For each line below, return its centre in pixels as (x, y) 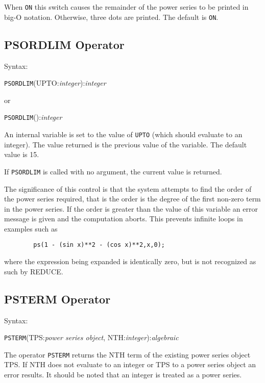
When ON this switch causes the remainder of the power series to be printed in (126, 7)
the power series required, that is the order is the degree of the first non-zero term (132, 199)
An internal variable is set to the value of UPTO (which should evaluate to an (123, 134)
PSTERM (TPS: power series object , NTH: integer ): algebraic (91, 337)
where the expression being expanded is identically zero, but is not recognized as (130, 261)
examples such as (31, 228)
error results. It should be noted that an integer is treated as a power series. (123, 375)
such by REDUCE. (34, 271)
